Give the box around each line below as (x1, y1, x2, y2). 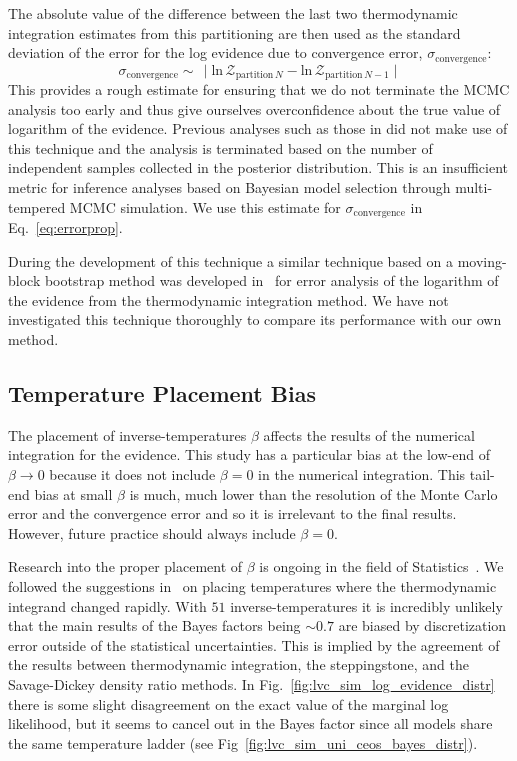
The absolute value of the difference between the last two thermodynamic (8, 3, 458, 23)
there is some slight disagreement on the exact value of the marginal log (8, 693, 449, 714)
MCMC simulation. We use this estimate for (69, 196, 341, 217)
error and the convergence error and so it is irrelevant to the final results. (8, 503, 457, 524)
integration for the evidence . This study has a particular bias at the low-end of (8, 444, 490, 465)
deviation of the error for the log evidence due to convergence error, (8, 42, 423, 63)
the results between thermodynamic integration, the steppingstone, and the (8, 654, 469, 675)
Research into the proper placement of (8, 556, 243, 577)
